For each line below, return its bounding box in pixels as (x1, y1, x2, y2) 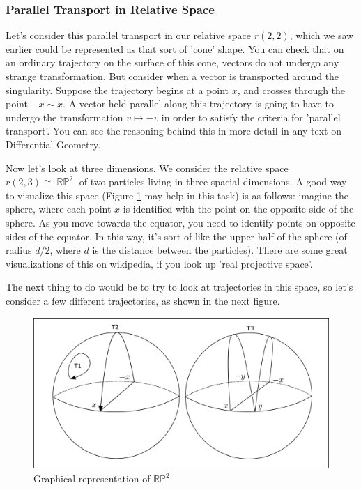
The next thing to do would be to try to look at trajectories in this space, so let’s (6, 280, 353, 294)
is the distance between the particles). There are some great (92, 243, 348, 257)
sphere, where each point (6, 201, 112, 216)
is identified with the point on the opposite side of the (123, 201, 354, 216)
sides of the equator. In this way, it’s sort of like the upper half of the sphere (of (6, 229, 347, 243)
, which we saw (289, 28, 354, 43)
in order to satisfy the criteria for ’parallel (161, 109, 341, 124)
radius (6, 243, 32, 257)
